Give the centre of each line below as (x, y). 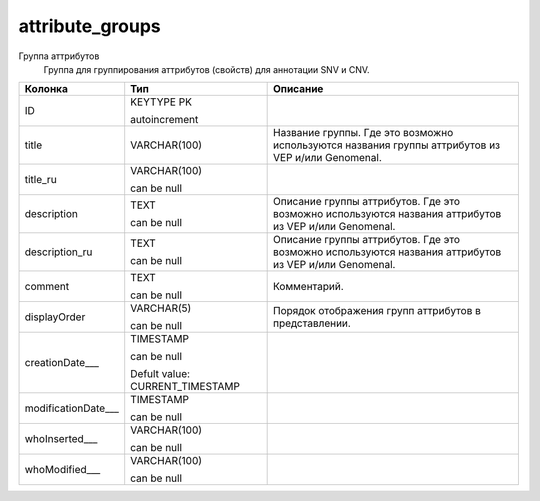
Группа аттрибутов (59, 56)
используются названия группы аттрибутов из (386, 145)
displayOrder (55, 317)
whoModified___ (62, 470)
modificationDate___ (72, 408)
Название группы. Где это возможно (363, 133)
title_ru (40, 180)
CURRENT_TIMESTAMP (185, 387)
